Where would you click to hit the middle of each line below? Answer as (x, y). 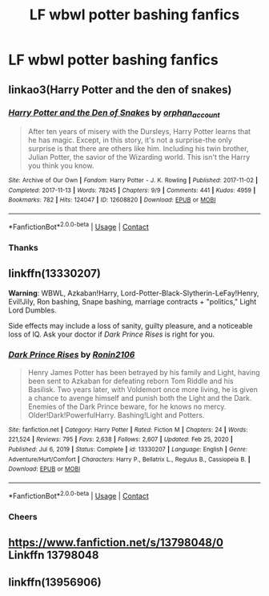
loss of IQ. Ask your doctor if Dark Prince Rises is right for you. (112, 334)
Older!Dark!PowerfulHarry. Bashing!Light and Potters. (116, 414)
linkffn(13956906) (55, 583)
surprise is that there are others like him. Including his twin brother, (138, 149)
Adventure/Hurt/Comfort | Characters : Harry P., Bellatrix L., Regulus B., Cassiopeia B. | (129, 459)
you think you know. (61, 165)
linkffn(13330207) (55, 274)
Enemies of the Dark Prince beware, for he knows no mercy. (127, 406)
